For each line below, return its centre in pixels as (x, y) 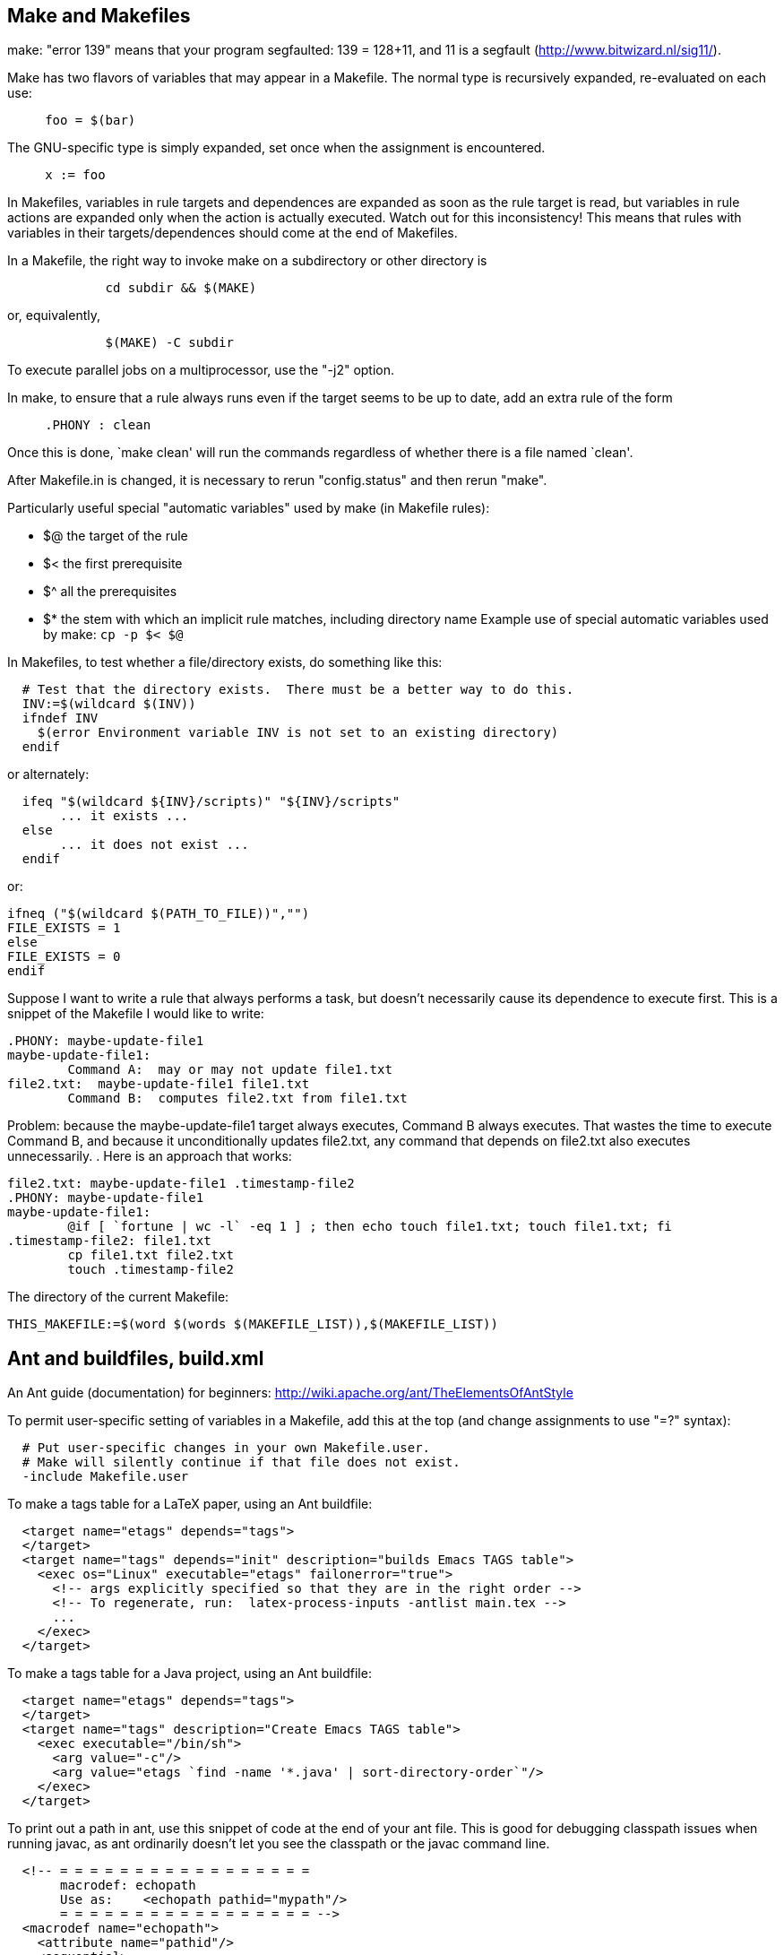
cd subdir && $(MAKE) (181, 288)
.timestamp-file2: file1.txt (109, 1241)
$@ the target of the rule (116, 536)
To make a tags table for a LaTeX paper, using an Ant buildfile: (190, 1504)
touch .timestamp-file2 (151, 1270)
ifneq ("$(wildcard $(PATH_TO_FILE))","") (159, 914)
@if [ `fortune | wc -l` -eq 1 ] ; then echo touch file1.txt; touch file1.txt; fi (370, 1227)
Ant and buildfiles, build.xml (136, 1358)
